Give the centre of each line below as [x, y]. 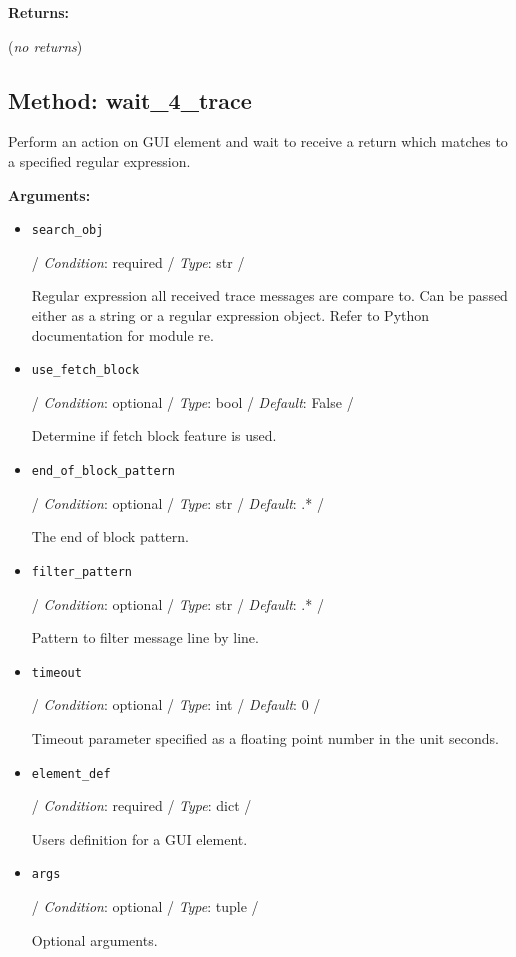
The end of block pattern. [110, 536]
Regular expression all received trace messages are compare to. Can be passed [269, 295]
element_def [71, 773]
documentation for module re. [122, 334]
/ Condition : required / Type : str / [138, 261]
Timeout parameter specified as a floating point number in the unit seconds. [265, 737]
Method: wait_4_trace [130, 99]
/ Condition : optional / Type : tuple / [145, 906]
